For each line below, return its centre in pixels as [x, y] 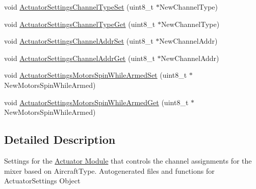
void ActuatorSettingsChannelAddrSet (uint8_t [79, 41]
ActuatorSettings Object [42, 181]
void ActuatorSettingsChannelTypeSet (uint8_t [79, 7]
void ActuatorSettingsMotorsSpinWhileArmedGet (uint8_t [96, 102]
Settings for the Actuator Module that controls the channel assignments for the [128, 160]
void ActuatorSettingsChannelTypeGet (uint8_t [80, 24]
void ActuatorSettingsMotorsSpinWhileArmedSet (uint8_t [96, 75]
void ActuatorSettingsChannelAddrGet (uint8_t [80, 58]
